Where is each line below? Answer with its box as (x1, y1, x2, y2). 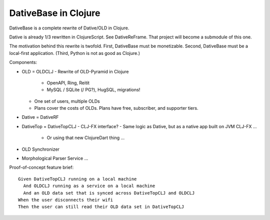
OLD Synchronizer (21, 146, 60, 152)
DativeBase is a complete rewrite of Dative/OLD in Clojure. (9, 25, 129, 31)
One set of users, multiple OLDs (34, 98, 100, 104)
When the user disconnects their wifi (18, 197, 113, 203)
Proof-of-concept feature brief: (9, 165, 74, 171)
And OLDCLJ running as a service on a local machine (23, 183, 155, 189)
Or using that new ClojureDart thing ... (46, 135, 125, 141)
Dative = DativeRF (21, 114, 59, 120)
